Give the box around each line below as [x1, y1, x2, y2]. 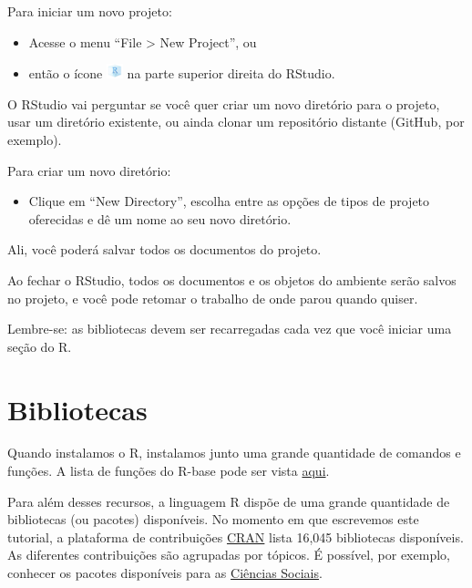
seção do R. [7, 336, 72, 356]
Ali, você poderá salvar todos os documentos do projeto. [7, 240, 322, 259]
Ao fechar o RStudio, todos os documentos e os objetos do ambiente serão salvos [7, 270, 457, 289]
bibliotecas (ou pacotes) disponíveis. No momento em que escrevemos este [7, 510, 419, 529]
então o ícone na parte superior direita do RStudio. [28, 64, 335, 83]
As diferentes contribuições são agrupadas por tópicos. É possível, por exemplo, [7, 545, 450, 564]
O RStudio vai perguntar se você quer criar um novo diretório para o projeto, [7, 94, 440, 113]
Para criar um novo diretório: [7, 160, 171, 180]
